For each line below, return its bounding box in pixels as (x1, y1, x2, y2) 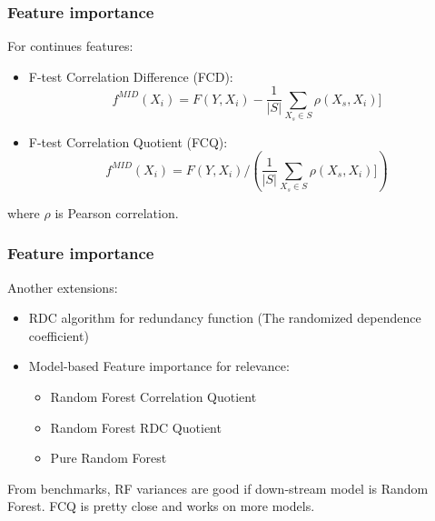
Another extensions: (7, 277, 118, 296)
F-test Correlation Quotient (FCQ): (28, 132, 228, 151)
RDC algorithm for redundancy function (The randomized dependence (28, 308, 421, 327)
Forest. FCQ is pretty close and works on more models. (7, 496, 315, 516)
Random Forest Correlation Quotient (50, 386, 257, 406)
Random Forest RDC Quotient (50, 417, 222, 436)
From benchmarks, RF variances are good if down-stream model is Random (7, 478, 429, 497)
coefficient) (28, 326, 89, 345)
